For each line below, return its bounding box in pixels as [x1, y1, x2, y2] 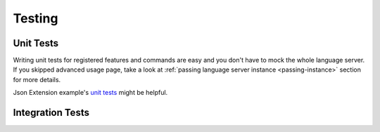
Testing [13, 11, 58, 26]
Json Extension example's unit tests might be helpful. [13, 88, 168, 97]
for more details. [13, 75, 61, 84]
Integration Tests [13, 107, 89, 119]
